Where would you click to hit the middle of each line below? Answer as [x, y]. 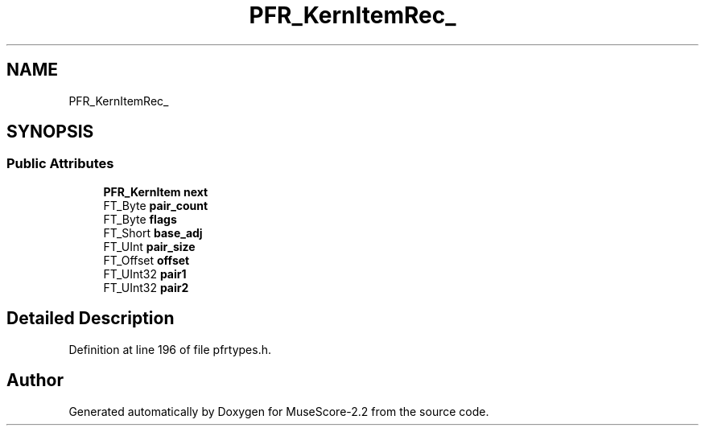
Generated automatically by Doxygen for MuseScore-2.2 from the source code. [279, 411]
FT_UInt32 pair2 [146, 287]
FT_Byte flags [140, 219]
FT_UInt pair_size [149, 246]
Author [35, 381]
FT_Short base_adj [153, 232]
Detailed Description [91, 319]
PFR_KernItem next [156, 191]
